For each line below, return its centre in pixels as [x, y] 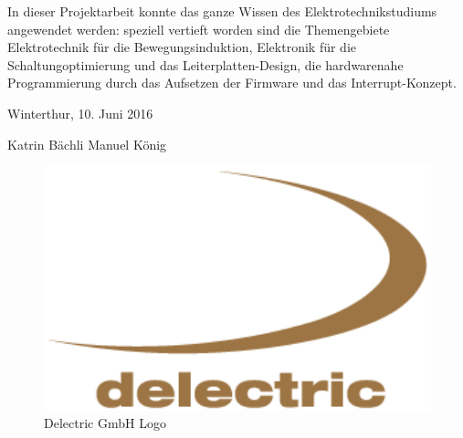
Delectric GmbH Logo [105, 423]
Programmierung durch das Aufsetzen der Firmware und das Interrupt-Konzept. [232, 83]
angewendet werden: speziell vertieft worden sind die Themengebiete [199, 29]
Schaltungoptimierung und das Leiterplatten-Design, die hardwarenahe [205, 64]
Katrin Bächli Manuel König [87, 144]
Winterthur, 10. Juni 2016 [80, 113]
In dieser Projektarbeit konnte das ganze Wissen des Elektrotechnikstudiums [222, 11]
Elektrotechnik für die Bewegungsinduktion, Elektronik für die [182, 47]
